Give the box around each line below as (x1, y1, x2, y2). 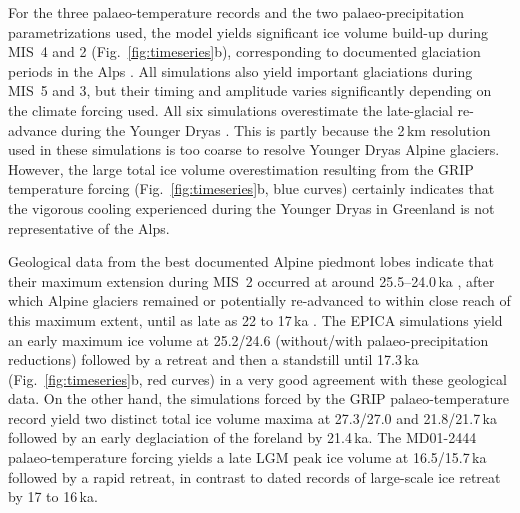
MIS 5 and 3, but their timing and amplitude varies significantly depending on (8, 80, 492, 101)
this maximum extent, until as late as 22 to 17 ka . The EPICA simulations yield (8, 309, 503, 330)
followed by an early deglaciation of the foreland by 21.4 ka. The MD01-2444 (8, 427, 477, 448)
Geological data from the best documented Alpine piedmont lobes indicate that (8, 251, 495, 272)
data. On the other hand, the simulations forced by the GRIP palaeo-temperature (8, 388, 509, 409)
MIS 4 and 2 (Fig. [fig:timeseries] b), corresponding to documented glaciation (8, 41, 481, 62)
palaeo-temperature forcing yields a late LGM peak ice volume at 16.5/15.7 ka (8, 447, 487, 468)
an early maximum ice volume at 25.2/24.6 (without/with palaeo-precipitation (8, 329, 489, 350)
